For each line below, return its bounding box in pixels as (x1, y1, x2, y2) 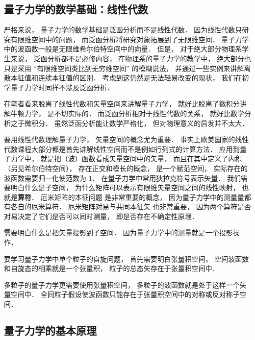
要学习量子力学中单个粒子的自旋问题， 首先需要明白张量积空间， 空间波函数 (4, 253, 249, 264)
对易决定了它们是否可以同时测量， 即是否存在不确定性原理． (4, 211, 199, 221)
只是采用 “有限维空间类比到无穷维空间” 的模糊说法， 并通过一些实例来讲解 (4, 63, 244, 73)
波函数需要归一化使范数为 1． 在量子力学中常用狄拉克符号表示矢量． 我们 (4, 172, 241, 183)
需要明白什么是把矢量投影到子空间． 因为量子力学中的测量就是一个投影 (4, 227, 233, 238)
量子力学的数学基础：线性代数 (4, 1, 148, 17)
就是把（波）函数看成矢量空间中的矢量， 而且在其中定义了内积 (40, 153, 242, 164)
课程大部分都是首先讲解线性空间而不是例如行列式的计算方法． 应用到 (17, 144, 240, 154)
